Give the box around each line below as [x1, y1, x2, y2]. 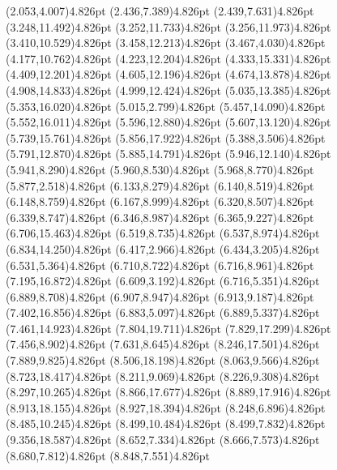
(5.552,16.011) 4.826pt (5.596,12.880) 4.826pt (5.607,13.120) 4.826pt [6, 113, 331, 130]
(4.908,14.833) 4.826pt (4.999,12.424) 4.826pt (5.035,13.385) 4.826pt [6, 81, 331, 98]
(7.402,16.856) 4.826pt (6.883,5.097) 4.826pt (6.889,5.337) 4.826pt [6, 304, 320, 321]
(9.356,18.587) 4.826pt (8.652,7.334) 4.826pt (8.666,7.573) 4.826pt [6, 431, 320, 448]
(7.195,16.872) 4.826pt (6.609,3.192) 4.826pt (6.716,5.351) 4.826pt [6, 272, 320, 289]
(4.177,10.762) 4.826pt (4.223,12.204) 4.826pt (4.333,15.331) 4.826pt [6, 49, 331, 66]
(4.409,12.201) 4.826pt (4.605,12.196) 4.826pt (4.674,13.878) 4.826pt [6, 66, 331, 83]
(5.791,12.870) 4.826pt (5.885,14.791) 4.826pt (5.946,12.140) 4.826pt [6, 145, 331, 162]
